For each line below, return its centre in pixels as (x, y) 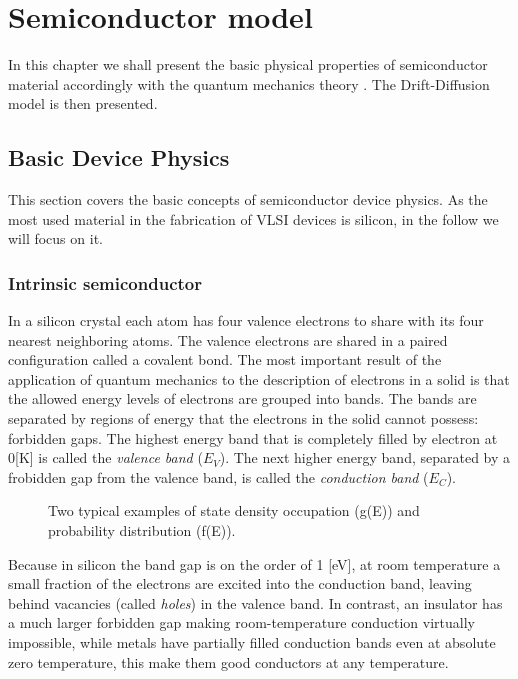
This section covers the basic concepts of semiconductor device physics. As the (248, 199)
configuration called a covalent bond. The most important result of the (225, 359)
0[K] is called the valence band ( (105, 457)
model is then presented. (83, 103)
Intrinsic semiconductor (105, 282)
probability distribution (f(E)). (142, 530)
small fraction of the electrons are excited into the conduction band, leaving (240, 583)
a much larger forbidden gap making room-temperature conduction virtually (241, 622)
